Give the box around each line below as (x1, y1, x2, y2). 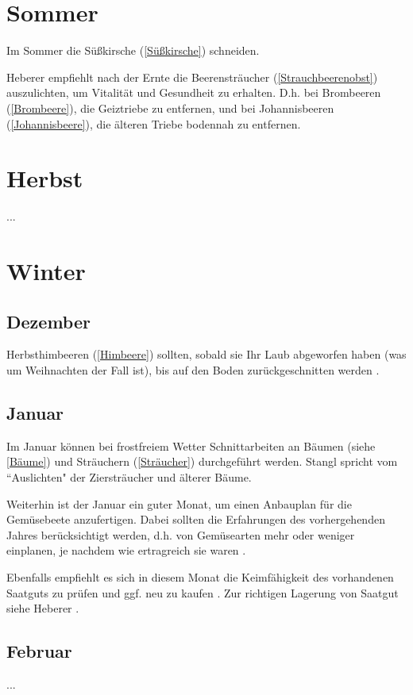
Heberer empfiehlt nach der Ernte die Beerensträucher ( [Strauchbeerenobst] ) (6, 68, 378, 85)
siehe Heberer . (6, 600, 79, 616)
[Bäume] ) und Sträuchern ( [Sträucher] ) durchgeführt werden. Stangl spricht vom (6, 453, 398, 470)
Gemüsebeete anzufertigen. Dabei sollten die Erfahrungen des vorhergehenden (6, 511, 385, 528)
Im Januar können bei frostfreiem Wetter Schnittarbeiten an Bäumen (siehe (6, 437, 376, 454)
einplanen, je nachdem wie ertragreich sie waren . (6, 542, 246, 559)
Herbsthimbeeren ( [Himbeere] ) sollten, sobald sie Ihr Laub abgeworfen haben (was (6, 346, 407, 363)
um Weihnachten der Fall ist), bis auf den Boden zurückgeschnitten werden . (6, 361, 380, 378)
